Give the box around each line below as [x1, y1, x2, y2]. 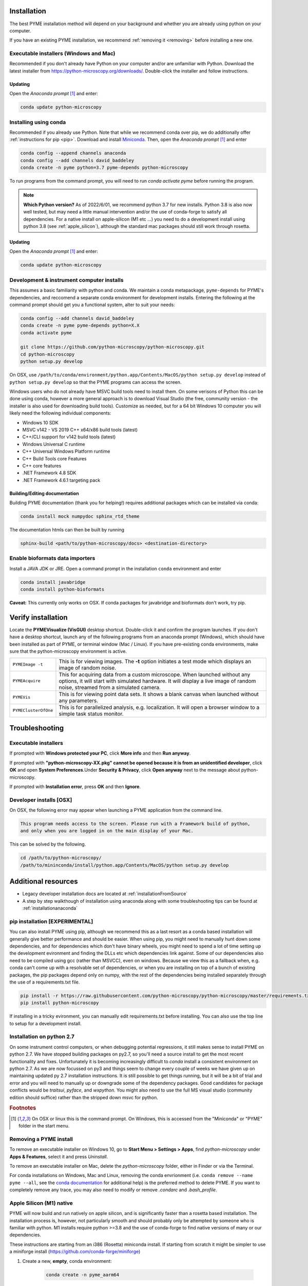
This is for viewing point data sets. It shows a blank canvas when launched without [59, 690, 259, 698]
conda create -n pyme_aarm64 [46, 1272, 120, 1278]
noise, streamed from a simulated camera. [59, 684, 161, 691]
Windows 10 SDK [22, 419, 59, 425]
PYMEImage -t [12, 662, 43, 667]
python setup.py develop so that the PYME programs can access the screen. [9, 379, 182, 385]
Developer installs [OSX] [9, 796, 72, 803]
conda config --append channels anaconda [20, 150, 126, 156]
